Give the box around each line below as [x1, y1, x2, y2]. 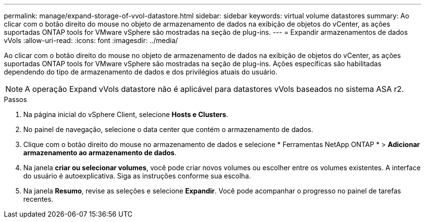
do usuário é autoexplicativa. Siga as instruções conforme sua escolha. [23, 172, 251, 180]
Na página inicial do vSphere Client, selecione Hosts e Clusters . [23, 110, 229, 118]
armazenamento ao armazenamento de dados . [23, 148, 177, 157]
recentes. [23, 195, 53, 203]
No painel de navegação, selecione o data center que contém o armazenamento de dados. [23, 125, 313, 133]
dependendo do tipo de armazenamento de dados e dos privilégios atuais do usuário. [4, 68, 278, 76]
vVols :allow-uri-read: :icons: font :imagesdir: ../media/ [4, 36, 178, 44]
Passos [4, 95, 27, 104]
